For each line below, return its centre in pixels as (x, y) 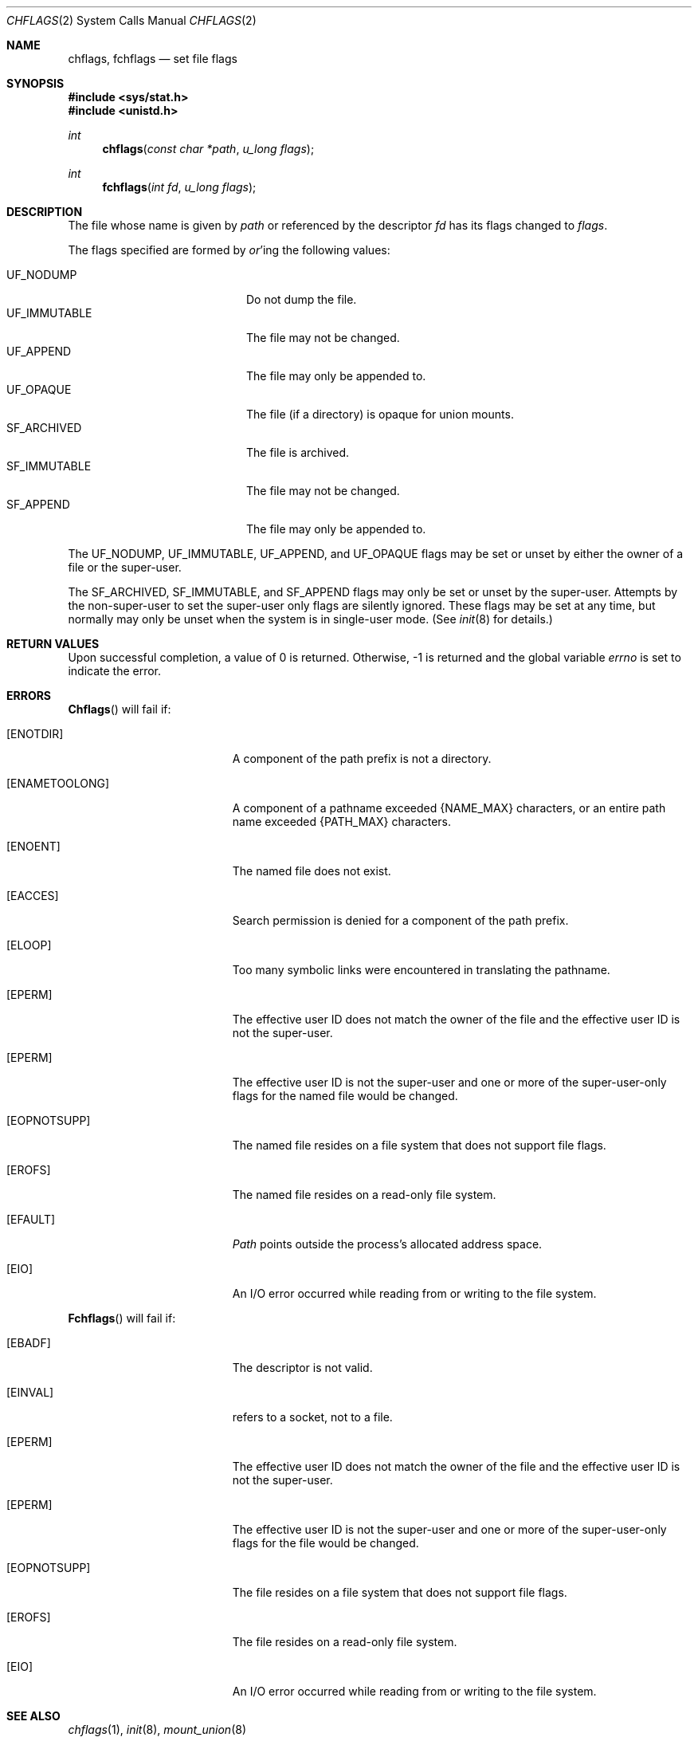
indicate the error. (115, 671)
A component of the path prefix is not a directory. (362, 758)
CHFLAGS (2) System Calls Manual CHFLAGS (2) (131, 20)
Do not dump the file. (302, 299)
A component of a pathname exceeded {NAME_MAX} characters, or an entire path (449, 808)
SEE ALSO (33, 1716)
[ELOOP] (29, 945)
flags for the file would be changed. (325, 1543)
